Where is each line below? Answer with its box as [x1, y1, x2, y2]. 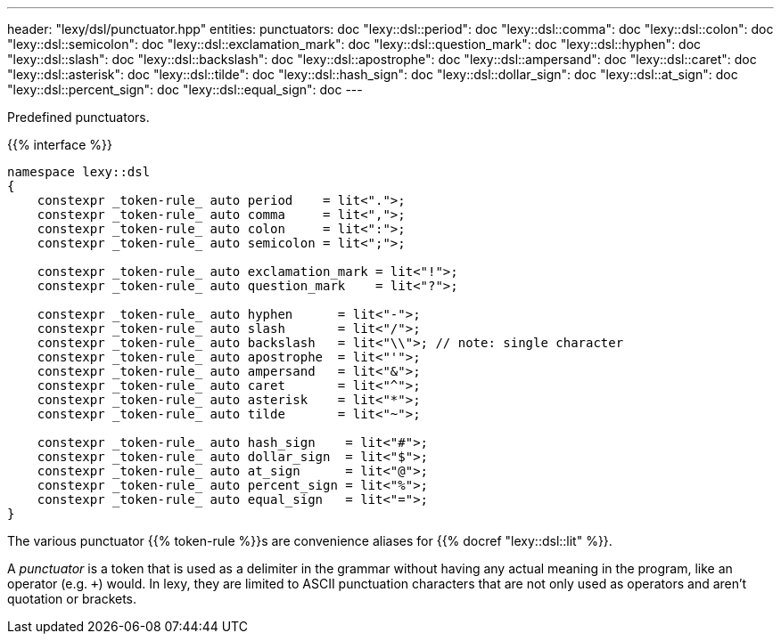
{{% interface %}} [7, 137, 112, 152]
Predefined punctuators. [7, 110, 150, 125]
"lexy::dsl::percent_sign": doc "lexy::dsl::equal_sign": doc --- [7, 82, 363, 97]
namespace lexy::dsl [7, 165, 151, 179]
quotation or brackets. [7, 591, 137, 606]
